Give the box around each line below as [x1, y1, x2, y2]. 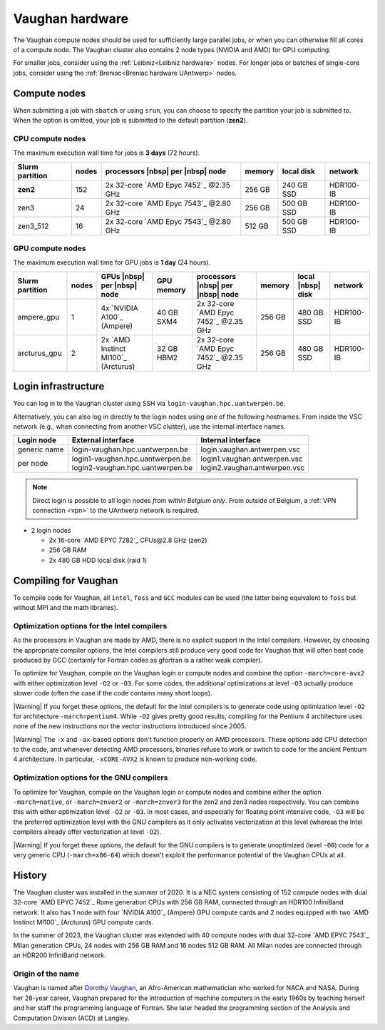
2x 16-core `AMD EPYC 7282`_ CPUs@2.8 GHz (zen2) [48, 536, 207, 544]
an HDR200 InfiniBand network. [13, 951, 106, 959]
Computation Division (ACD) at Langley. [13, 1014, 130, 1022]
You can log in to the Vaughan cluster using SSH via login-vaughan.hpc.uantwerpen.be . [13, 399, 286, 408]
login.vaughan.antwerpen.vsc [200, 444, 301, 454]
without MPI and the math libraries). [13, 603, 118, 612]
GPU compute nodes [13, 243, 86, 253]
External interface [71, 435, 135, 445]
